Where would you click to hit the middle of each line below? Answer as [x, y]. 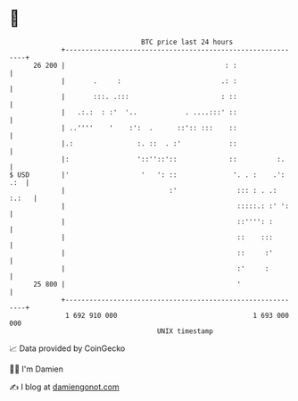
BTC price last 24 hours [187, 42]
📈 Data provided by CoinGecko [67, 348]
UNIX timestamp [185, 331]
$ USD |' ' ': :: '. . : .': [147, 175]
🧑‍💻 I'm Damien [37, 369]
